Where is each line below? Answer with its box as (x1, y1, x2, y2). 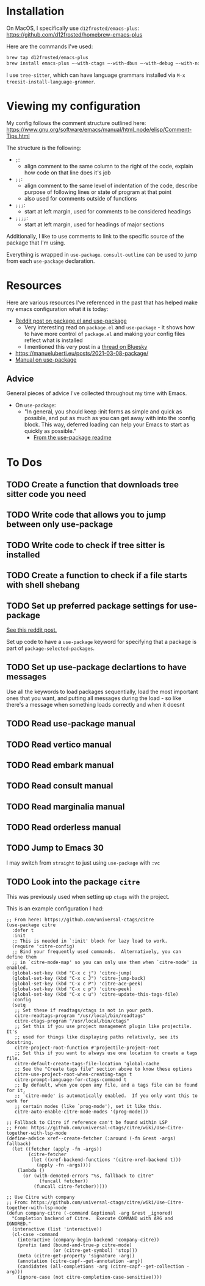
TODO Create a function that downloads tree (6, 479, 179, 490)
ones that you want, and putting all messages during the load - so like (6, 694, 182, 702)
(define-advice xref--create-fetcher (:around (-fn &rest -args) (6, 1135, 176, 1141)
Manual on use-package (15, 355, 77, 363)
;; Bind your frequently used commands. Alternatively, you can (12, 948, 182, 955)
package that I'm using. (6, 239, 66, 246)
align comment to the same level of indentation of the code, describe (24, 182, 198, 189)
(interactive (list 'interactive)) (12, 1226, 103, 1232)
